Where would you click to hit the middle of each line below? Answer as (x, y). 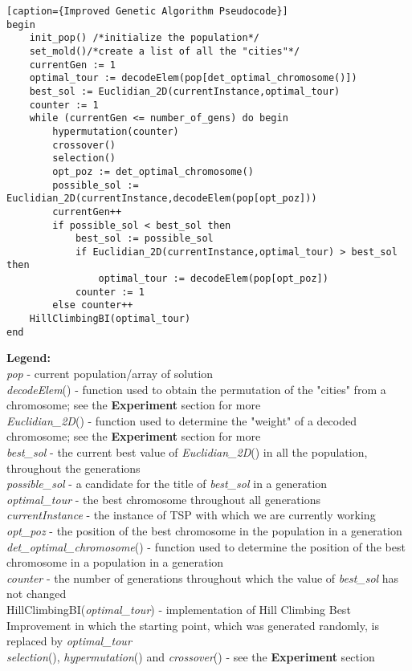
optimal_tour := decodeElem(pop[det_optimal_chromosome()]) (193, 78)
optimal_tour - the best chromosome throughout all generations (163, 499)
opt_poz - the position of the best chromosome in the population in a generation (204, 530)
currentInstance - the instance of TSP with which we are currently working (191, 515)
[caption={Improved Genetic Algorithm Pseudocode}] (147, 11)
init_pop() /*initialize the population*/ (144, 38)
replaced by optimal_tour (69, 641)
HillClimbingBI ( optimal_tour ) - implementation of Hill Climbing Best (179, 609)
